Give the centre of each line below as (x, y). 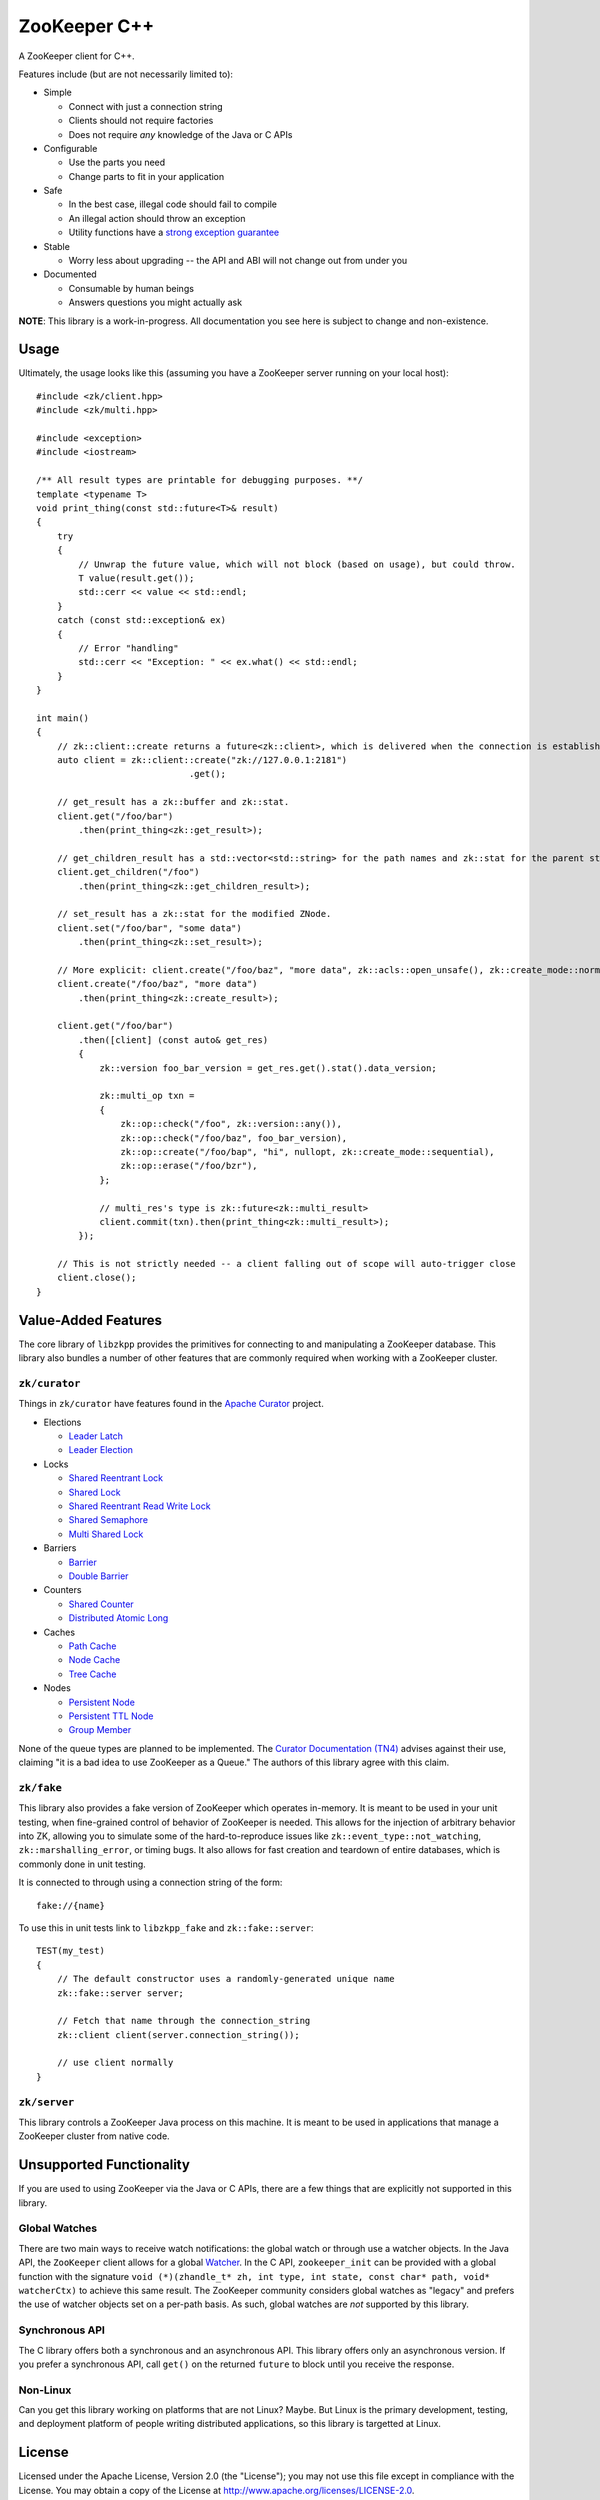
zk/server (46, 2102)
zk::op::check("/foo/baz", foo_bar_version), (234, 1138)
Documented (70, 274)
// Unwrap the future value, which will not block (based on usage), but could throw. (297, 564)
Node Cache (94, 1660)
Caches (59, 1632)
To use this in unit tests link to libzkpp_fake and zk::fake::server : (166, 1927)
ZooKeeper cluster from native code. (94, 2136)
